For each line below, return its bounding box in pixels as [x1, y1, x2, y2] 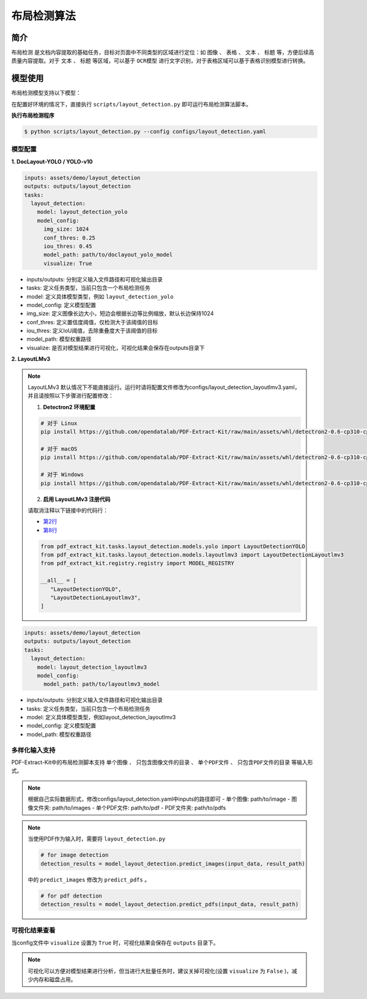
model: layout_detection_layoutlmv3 [37, 664, 147, 670]
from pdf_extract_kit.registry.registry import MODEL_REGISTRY [40, 560, 235, 567]
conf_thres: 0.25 [43, 234, 96, 241]
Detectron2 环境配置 [43, 403, 95, 410]
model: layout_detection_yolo [37, 209, 128, 215]
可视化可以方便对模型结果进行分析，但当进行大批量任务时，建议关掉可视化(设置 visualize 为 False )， [28, 967, 292, 975]
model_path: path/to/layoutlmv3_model [43, 681, 160, 688]
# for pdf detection [40, 892, 102, 899]
